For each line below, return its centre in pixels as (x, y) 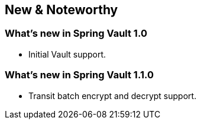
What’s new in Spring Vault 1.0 (76, 34)
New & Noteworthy (61, 10)
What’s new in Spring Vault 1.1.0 (79, 75)
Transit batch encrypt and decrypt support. (113, 96)
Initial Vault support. (67, 54)
